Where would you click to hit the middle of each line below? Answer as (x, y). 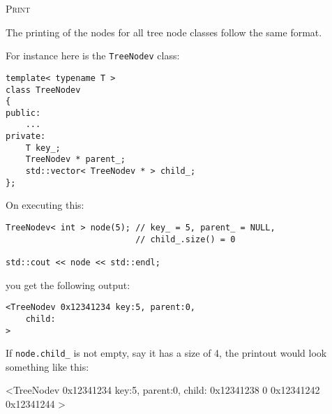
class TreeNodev (43, 90)
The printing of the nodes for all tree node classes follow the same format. (164, 32)
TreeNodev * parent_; (75, 160)
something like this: (47, 366)
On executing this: (45, 205)
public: (23, 113)
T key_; (43, 148)
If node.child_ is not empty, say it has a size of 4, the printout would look (166, 353)
